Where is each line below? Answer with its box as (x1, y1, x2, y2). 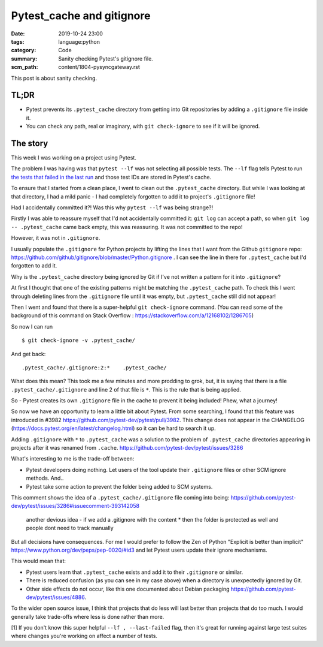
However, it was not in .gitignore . (11, 234, 100, 242)
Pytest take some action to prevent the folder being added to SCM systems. (26, 483, 213, 490)
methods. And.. (26, 474, 64, 482)
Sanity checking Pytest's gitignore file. (58, 55, 154, 62)
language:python (58, 38, 100, 45)
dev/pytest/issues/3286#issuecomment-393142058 (11, 502, 140, 510)
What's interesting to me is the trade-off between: (11, 455, 135, 462)
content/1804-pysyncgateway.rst (58, 64, 140, 71)
